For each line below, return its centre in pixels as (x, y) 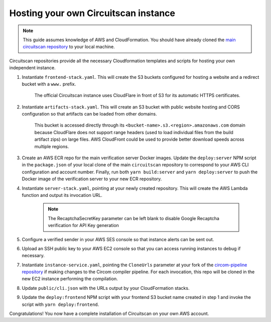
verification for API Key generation (83, 226)
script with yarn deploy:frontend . (60, 304)
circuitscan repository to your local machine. (69, 47)
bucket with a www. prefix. (49, 84)
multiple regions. (52, 146)
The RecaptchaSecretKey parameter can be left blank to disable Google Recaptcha (133, 218)
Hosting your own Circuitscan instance (92, 13)
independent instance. (32, 68)
